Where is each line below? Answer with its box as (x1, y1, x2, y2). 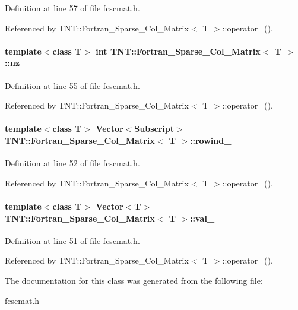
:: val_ (190, 211, 215, 224)
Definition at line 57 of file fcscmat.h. (5, 2, 140, 14)
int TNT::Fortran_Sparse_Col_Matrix (96, 45, 261, 57)
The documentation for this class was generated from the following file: (5, 274, 263, 286)
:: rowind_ (190, 134, 232, 146)
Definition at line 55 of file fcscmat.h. (5, 79, 140, 91)
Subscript (134, 122, 174, 135)
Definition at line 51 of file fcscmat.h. (5, 234, 140, 246)
